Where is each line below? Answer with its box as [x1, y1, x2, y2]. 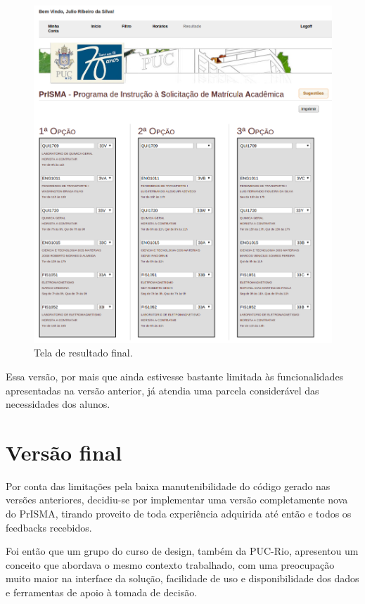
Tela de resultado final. [34, 345, 133, 360]
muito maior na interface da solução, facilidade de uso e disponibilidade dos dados [6, 571, 359, 586]
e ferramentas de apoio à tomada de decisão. [6, 585, 198, 599]
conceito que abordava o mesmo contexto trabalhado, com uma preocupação [6, 557, 335, 572]
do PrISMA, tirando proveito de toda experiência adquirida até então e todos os [6, 506, 352, 521]
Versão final [6, 437, 122, 466]
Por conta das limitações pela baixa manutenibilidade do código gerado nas [6, 478, 331, 493]
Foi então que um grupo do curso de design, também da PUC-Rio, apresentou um [6, 544, 359, 558]
